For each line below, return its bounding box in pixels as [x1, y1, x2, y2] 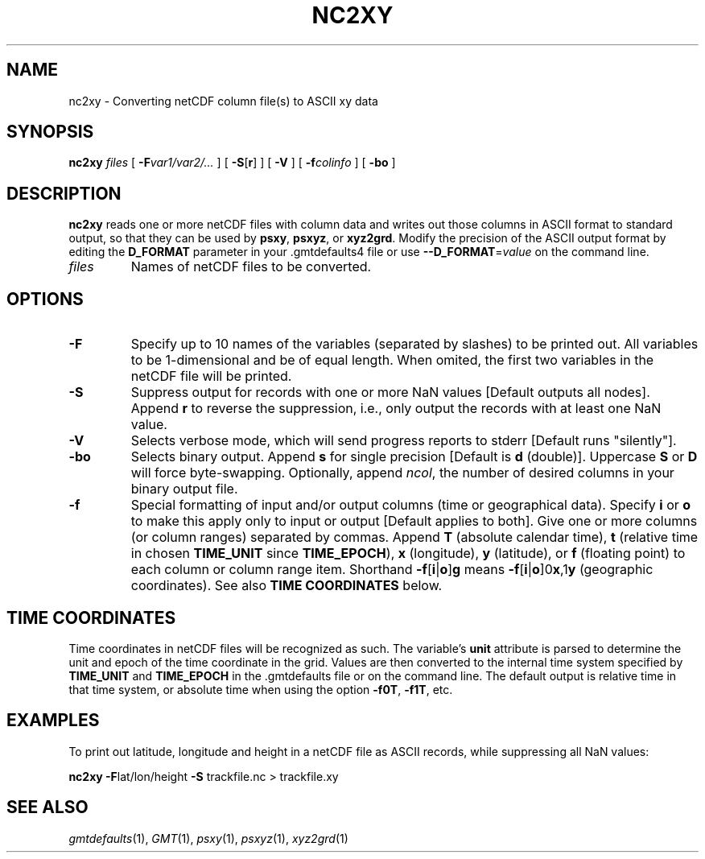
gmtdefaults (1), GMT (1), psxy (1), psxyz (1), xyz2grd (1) [68, 831, 348, 845]
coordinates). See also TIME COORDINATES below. [130, 577, 443, 594]
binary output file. [130, 481, 238, 498]
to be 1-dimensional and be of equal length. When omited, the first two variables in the [130, 352, 654, 369]
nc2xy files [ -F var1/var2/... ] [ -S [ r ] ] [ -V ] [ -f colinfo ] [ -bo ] [68, 155, 396, 170]
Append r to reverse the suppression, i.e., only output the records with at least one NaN [130, 400, 662, 417]
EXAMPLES [6, 710, 100, 731]
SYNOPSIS [6, 122, 94, 142]
